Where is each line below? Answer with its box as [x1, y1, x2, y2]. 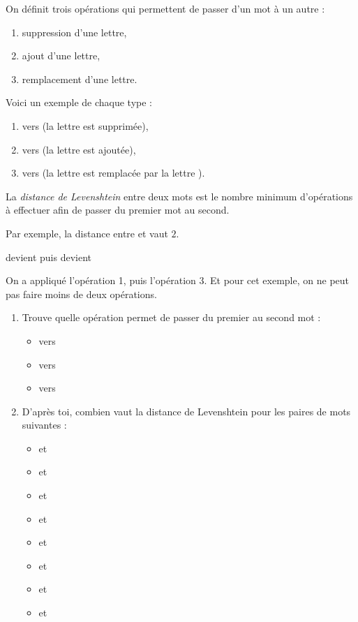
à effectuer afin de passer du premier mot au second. [6, 202, 230, 217]
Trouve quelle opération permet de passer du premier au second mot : [22, 310, 321, 325]
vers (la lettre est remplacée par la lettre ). [22, 165, 205, 180]
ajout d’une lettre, [22, 48, 100, 63]
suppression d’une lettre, [22, 24, 127, 39]
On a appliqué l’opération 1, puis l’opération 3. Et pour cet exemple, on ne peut [6, 273, 349, 288]
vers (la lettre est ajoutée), [22, 142, 136, 156]
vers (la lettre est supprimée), [22, 118, 149, 133]
